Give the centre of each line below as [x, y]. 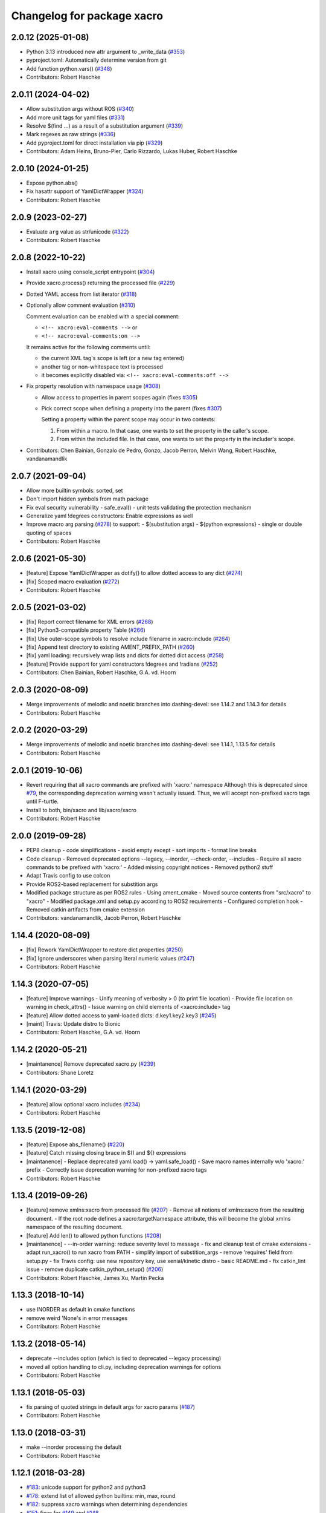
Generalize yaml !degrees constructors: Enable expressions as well [110, 516]
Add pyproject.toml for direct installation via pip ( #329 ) [94, 143]
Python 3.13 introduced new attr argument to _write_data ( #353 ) [106, 52]
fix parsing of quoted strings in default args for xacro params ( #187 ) [111, 1406]
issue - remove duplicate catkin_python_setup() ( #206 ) [95, 1269]
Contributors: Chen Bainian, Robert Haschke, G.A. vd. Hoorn [101, 672]
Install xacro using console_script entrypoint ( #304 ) [91, 272]
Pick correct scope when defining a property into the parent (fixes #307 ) [132, 409]
